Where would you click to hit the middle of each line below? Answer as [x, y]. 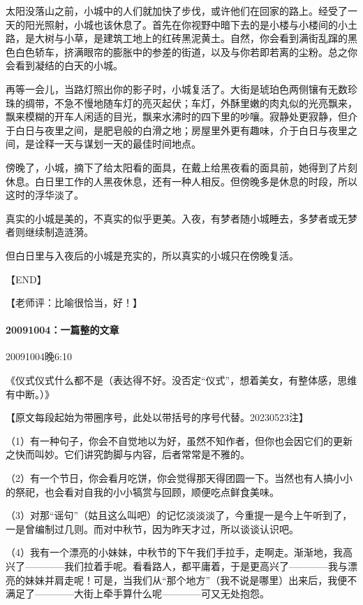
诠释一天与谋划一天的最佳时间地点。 [118, 144]
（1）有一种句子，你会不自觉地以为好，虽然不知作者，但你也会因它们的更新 [179, 440]
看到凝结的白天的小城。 [69, 65]
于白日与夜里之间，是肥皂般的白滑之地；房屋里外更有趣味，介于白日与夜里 [177, 130]
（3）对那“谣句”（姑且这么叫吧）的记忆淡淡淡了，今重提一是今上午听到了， [179, 515]
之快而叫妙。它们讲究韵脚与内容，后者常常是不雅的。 [128, 454]
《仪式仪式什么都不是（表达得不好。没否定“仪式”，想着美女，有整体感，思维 [181, 380]
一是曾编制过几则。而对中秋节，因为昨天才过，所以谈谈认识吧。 [152, 528]
